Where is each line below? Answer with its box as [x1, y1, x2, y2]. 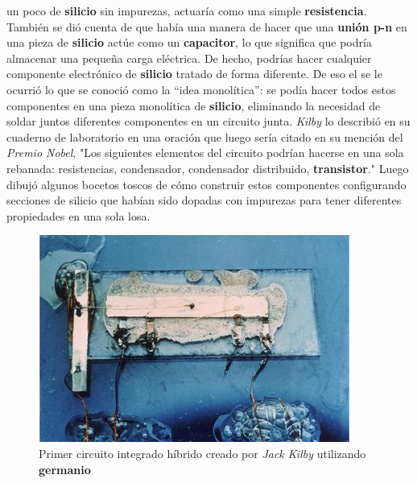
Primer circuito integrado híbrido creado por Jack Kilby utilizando [39, 444, 366, 461]
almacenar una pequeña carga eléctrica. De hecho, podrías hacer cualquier [6, 49, 372, 66]
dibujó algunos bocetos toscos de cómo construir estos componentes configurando [6, 175, 407, 192]
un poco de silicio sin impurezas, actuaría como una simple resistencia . [6, 2, 367, 19]
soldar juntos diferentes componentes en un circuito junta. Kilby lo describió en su [6, 113, 411, 130]
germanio [39, 460, 91, 477]
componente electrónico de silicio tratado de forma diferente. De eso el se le [6, 65, 382, 82]
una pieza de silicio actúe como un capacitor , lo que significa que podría [6, 34, 372, 51]
